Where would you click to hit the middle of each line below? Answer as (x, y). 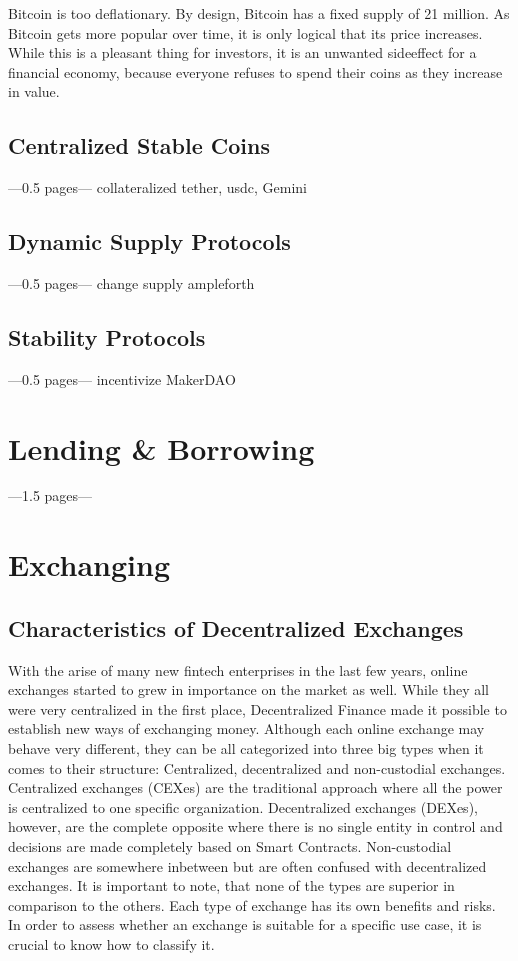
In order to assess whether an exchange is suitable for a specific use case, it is (245, 924)
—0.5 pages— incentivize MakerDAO (122, 378)
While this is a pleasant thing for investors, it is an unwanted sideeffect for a (242, 52)
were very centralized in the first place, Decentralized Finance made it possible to (257, 708)
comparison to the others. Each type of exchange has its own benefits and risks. (252, 904)
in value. (34, 91)
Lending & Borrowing (161, 447)
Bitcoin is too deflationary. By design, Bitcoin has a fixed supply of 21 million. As (259, 13)
